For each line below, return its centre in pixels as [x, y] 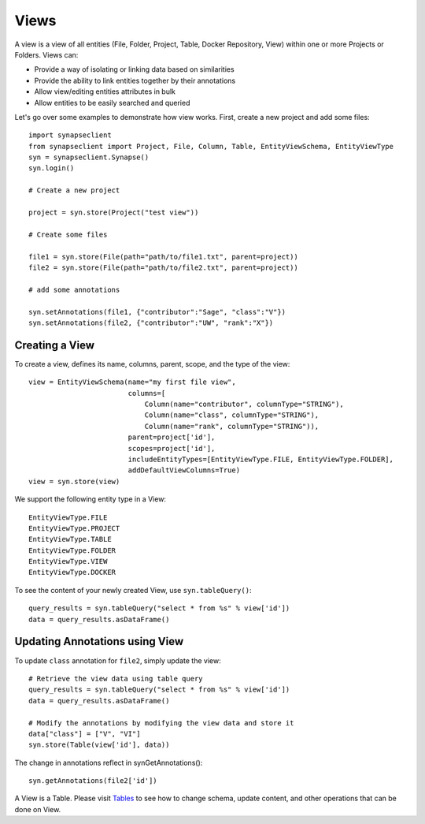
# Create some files [68, 234]
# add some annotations [74, 289]
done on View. [38, 809]
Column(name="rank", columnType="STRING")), [232, 426]
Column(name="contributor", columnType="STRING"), [244, 404]
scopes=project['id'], [172, 448]
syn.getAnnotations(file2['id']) [93, 781]
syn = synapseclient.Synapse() [89, 157]
